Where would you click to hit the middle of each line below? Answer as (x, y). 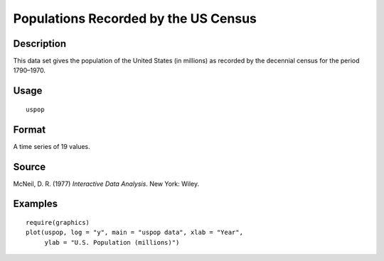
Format (30, 129)
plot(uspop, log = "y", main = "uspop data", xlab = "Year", (134, 233)
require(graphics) (58, 223)
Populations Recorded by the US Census (135, 18)
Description (40, 44)
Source (30, 167)
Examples (36, 204)
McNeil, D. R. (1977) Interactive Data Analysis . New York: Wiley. (106, 184)
